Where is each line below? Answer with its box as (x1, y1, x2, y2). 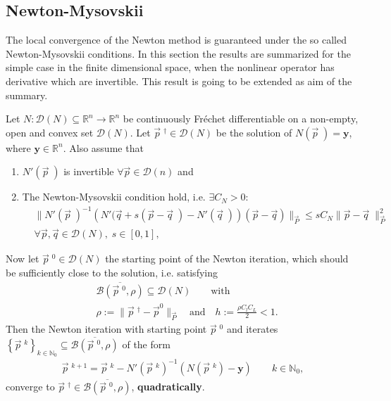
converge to (6, 379, 55, 394)
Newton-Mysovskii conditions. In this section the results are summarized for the (6, 46, 351, 61)
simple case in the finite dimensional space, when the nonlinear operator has (6, 60, 335, 75)
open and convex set (6, 125, 94, 139)
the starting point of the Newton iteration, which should (105, 251, 349, 266)
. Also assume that (63, 140, 144, 155)
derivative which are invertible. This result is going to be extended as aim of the (6, 73, 352, 88)
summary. (6, 87, 48, 102)
